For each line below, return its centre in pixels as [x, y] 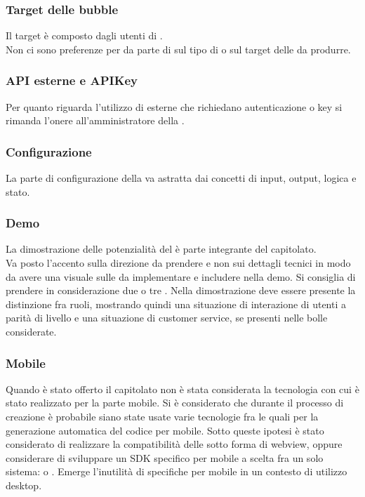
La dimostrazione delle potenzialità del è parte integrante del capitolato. [161, 249]
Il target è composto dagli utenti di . [84, 35]
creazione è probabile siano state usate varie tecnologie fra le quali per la [162, 416]
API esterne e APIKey [72, 80]
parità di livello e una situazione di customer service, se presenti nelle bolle [167, 318]
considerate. [31, 331]
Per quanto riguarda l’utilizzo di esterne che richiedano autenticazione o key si [174, 106]
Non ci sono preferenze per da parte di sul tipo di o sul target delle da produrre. [178, 49]
